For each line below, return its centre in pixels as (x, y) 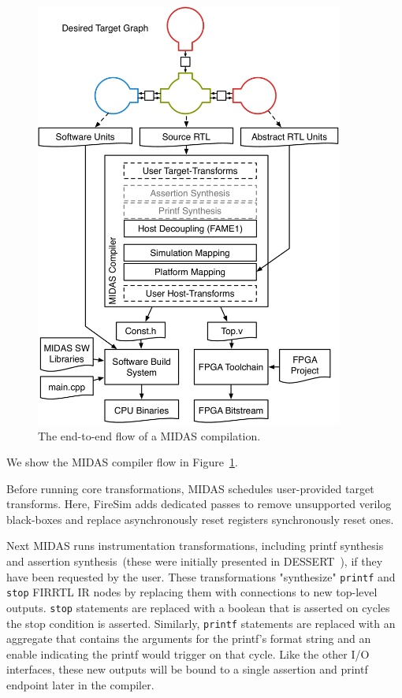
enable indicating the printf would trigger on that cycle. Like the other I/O (188, 653)
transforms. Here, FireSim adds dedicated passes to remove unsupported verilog (199, 504)
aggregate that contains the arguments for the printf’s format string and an (189, 639)
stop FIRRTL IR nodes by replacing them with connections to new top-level (192, 592)
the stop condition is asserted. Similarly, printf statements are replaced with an (201, 623)
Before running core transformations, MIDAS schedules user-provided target (190, 488)
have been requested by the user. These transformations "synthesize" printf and (201, 576)
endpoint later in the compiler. (80, 685)
